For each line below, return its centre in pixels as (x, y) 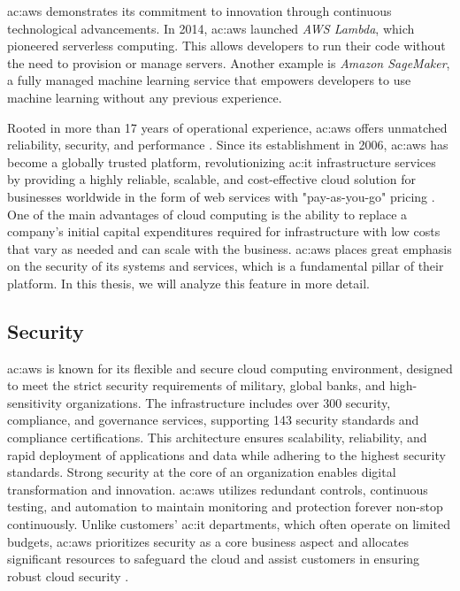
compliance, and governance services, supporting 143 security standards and (213, 420)
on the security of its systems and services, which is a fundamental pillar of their (226, 266)
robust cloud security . (68, 576)
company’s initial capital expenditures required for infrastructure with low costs (224, 231)
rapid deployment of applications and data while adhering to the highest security (226, 454)
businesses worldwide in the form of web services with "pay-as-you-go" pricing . (221, 196)
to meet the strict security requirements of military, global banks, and (196, 385)
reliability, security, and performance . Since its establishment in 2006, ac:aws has (228, 145)
